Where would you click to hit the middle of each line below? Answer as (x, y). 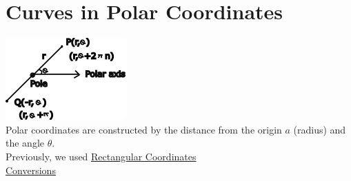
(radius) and (320, 129)
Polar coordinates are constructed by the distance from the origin (144, 129)
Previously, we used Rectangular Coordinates (101, 156)
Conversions (31, 170)
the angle (25, 143)
